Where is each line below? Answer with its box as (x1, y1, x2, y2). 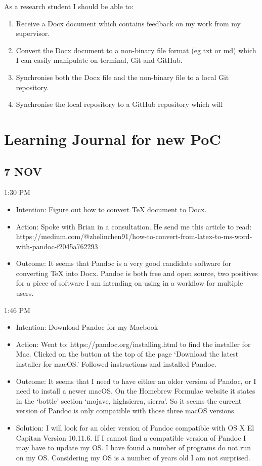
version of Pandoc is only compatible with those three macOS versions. (16, 405, 236, 416)
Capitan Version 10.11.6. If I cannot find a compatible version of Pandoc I (16, 432, 246, 443)
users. (16, 288, 34, 298)
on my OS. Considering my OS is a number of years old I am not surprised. (16, 452, 250, 462)
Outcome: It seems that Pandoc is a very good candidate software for (16, 258, 232, 268)
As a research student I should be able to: (4, 1, 134, 11)
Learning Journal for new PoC (4, 128, 221, 149)
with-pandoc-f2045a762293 (16, 241, 98, 251)
